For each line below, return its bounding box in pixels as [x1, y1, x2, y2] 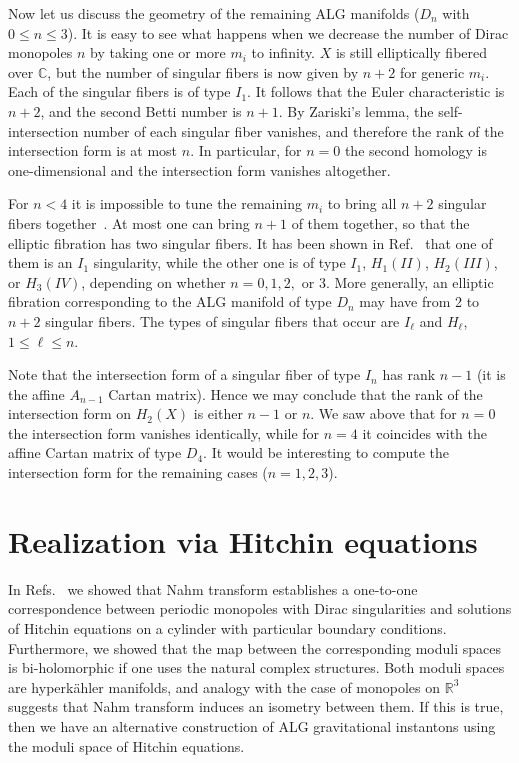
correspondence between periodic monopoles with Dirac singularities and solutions [8, 598, 512, 619]
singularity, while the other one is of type [93, 252, 346, 273]
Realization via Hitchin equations [8, 520, 478, 561]
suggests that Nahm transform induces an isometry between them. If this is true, [8, 696, 504, 717]
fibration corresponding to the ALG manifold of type [8, 291, 332, 312]
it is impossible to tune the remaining [71, 193, 302, 214]
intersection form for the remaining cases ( [8, 462, 268, 483]
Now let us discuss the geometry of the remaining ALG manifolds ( [8, 3, 420, 23]
